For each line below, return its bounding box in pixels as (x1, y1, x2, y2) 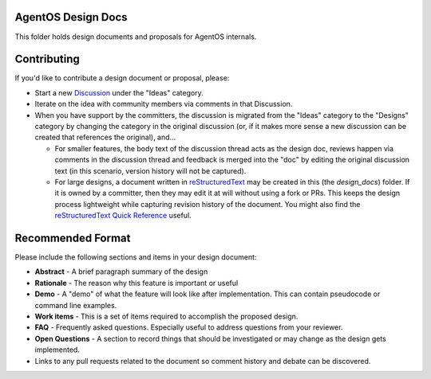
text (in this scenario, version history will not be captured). (54, 166, 247, 175)
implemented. (34, 345, 80, 354)
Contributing (14, 53, 80, 66)
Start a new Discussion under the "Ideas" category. (34, 88, 204, 97)
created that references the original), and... (34, 132, 176, 143)
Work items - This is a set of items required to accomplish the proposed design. (34, 311, 299, 321)
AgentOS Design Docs (14, 10, 128, 24)
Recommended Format (14, 231, 131, 244)
